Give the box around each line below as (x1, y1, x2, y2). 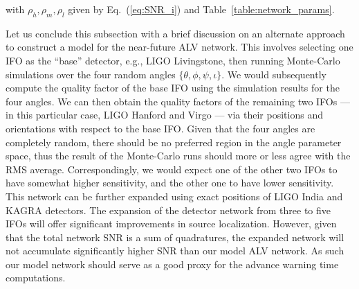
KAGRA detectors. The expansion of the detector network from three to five (6, 202, 331, 217)
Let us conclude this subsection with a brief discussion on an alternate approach (6, 26, 345, 40)
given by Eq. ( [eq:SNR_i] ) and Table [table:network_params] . (68, 2, 335, 16)
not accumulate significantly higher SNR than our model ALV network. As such (6, 243, 344, 258)
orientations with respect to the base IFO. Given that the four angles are (6, 121, 315, 135)
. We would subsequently (221, 67, 326, 81)
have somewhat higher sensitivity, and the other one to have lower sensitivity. (6, 175, 334, 190)
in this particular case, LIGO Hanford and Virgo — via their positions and (6, 107, 323, 122)
